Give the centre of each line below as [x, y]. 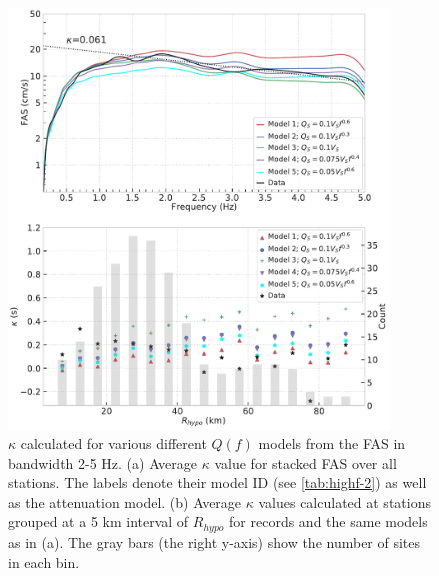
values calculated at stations [344, 501]
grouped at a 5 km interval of [98, 521]
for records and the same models [328, 521]
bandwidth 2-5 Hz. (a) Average [103, 462]
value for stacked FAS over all [305, 462]
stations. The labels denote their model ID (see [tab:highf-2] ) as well [217, 482]
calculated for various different [113, 443]
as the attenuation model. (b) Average [125, 501]
